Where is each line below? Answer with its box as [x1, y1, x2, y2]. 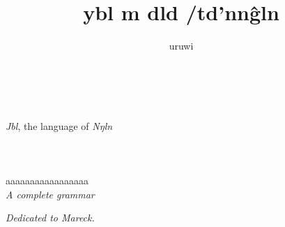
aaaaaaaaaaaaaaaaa [6, 173, 88, 188]
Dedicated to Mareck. [6, 210, 95, 225]
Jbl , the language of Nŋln [6, 118, 113, 133]
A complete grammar [6, 186, 95, 201]
